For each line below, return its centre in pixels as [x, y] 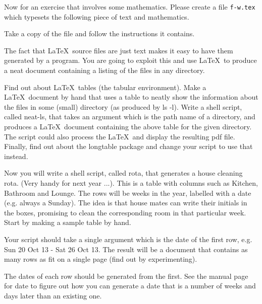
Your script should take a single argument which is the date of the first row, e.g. [128, 239]
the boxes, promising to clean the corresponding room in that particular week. [125, 212]
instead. [16, 156]
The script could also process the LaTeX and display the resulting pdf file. [120, 136]
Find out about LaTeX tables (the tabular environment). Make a [105, 87]
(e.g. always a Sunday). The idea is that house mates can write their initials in [126, 203]
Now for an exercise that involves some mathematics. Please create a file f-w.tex [130, 7]
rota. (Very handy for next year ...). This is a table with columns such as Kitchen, [131, 182]
